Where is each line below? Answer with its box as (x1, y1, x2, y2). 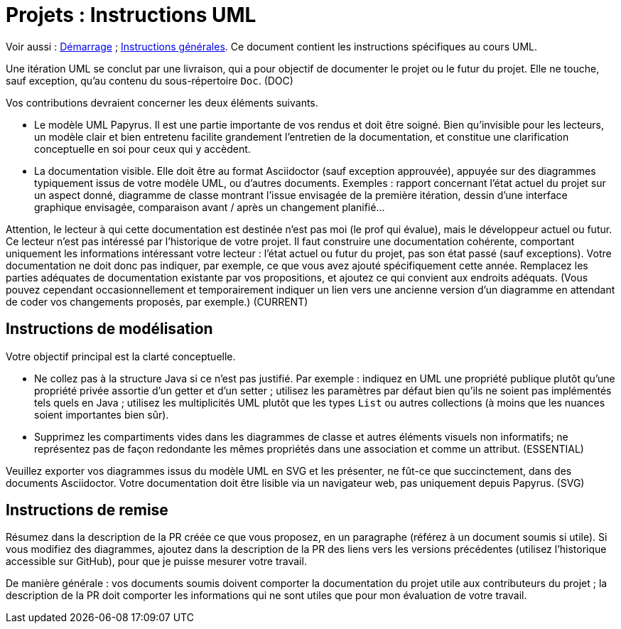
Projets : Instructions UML (6, 3, 256, 27)
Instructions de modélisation (6, 320, 213, 338)
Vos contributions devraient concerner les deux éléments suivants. (6, 96, 318, 109)
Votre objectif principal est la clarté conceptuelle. (6, 350, 236, 362)
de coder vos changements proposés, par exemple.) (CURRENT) (6, 295, 308, 308)
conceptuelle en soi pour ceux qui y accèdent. (34, 142, 251, 155)
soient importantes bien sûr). (34, 408, 169, 421)
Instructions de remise (6, 501, 168, 520)
